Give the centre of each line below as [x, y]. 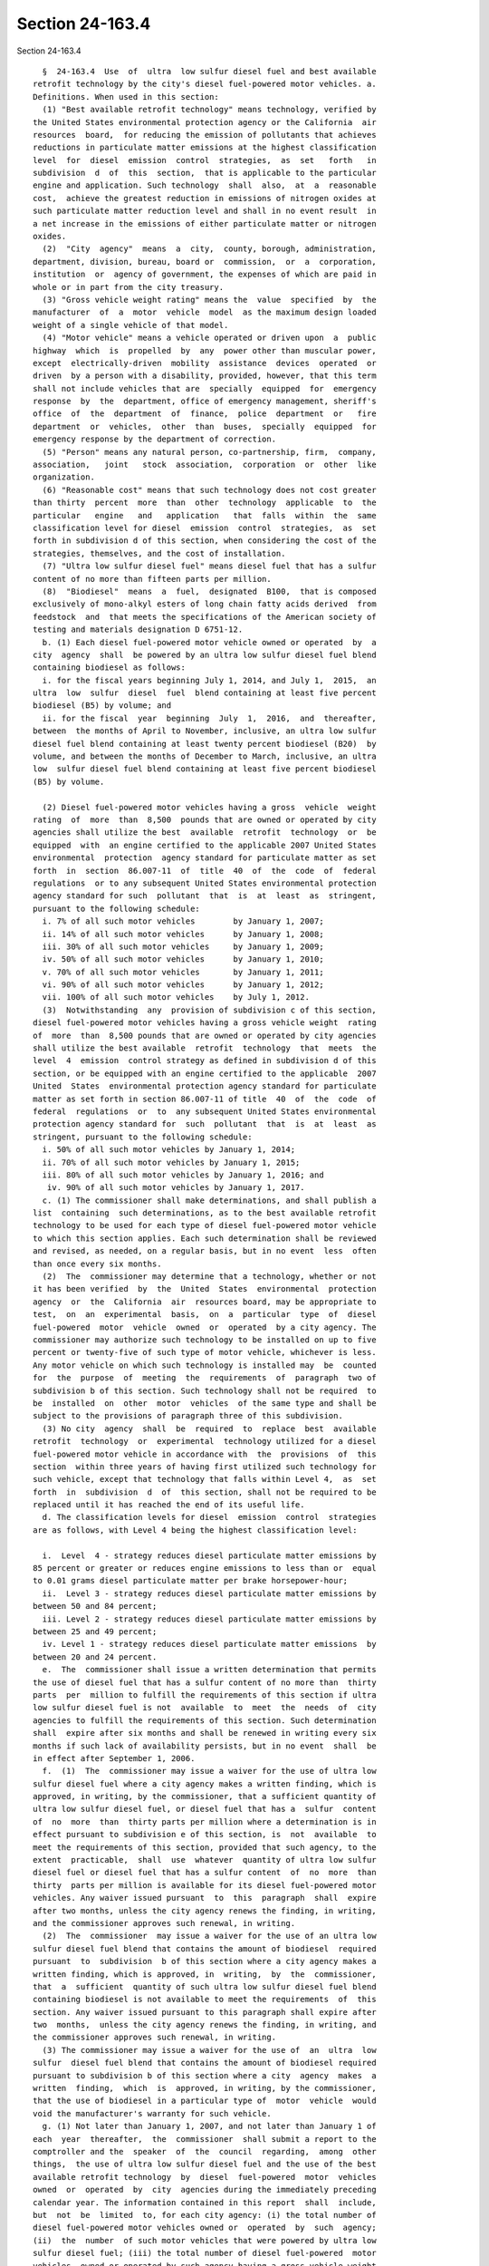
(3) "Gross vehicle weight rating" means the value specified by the [209, 300]
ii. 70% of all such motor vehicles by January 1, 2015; [171, 1162]
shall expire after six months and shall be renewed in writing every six [205, 1733]
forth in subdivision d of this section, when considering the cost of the [205, 541]
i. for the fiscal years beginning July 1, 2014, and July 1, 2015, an [209, 680]
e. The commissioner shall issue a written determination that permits [209, 1670]
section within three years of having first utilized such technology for [205, 1467]
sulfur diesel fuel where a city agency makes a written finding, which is [205, 1784]
